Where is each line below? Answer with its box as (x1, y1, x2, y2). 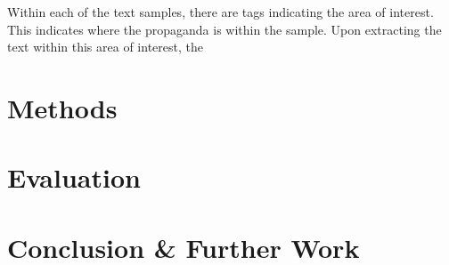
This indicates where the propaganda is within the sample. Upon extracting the (7, 20, 442, 38)
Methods (7, 89, 118, 125)
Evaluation (7, 159, 141, 196)
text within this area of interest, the (7, 37, 203, 56)
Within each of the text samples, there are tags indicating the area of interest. (7, 3, 434, 20)
